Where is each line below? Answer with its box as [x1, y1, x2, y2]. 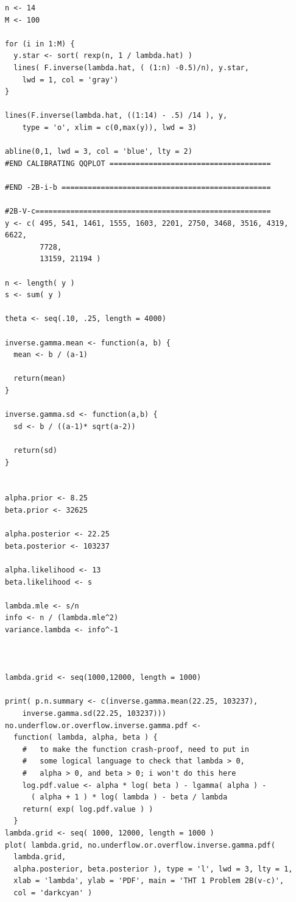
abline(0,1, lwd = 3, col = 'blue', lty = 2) [5, 147, 192, 156]
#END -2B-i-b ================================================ [5, 182, 271, 192]
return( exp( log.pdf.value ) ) [22, 804, 153, 814]
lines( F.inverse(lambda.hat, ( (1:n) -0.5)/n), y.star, [13, 63, 249, 72]
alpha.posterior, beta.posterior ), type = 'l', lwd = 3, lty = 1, [13, 864, 293, 873]
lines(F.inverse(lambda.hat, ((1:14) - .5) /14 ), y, [5, 111, 228, 120]
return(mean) [13, 374, 66, 383]
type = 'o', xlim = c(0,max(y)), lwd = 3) [22, 123, 197, 132]
